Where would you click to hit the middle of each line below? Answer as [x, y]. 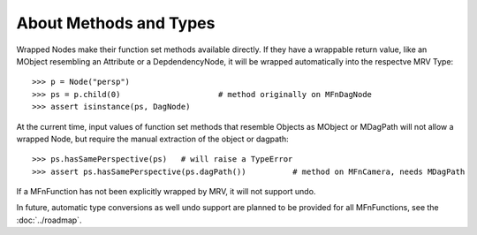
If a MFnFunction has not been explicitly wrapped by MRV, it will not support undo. [166, 192]
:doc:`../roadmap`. [49, 220]
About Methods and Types [116, 23]
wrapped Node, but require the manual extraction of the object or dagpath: [152, 139]
